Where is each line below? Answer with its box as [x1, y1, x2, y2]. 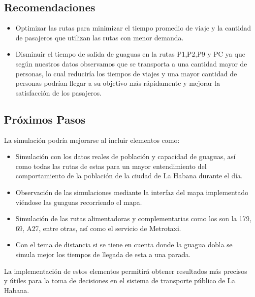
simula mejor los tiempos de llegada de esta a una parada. [15, 249, 191, 259]
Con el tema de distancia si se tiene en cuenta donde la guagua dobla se [15, 239, 232, 250]
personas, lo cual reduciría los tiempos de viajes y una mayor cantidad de [15, 68, 237, 78]
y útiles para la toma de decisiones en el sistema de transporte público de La [4, 275, 235, 286]
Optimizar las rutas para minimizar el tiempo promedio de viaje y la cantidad [15, 23, 251, 33]
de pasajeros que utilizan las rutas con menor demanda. [15, 32, 184, 42]
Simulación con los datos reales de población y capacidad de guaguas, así [15, 151, 236, 162]
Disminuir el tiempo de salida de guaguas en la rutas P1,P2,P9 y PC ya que [15, 49, 245, 59]
